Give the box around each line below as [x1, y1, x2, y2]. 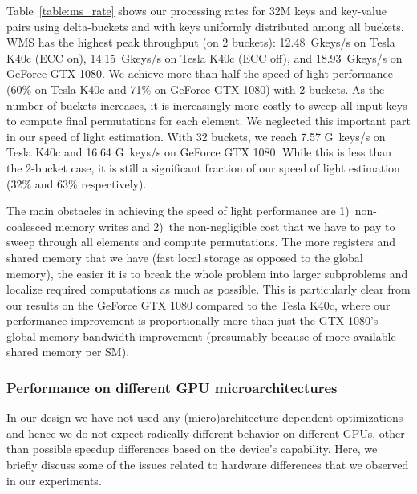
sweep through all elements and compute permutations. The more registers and [6, 233, 396, 250]
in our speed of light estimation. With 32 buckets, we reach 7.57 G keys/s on [6, 128, 386, 144]
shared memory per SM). [6, 343, 130, 360]
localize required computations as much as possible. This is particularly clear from [6, 281, 411, 298]
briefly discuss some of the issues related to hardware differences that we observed [6, 456, 409, 473]
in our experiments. [6, 472, 102, 488]
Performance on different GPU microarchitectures [6, 377, 338, 397]
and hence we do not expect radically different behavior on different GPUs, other [6, 424, 405, 441]
